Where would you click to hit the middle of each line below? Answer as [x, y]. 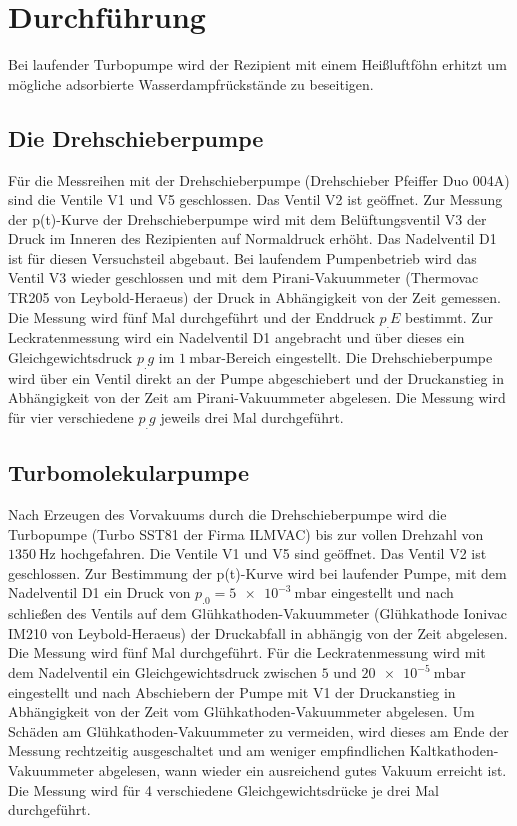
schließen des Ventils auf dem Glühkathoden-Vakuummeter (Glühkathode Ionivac [258, 613]
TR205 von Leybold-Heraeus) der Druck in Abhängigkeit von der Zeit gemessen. [254, 297]
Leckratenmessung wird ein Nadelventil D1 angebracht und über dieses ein [236, 337]
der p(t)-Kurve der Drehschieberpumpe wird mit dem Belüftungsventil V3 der [247, 218]
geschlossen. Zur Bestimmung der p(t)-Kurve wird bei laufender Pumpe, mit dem [257, 572]
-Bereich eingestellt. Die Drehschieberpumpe [357, 357]
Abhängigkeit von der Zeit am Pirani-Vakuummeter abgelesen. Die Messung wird [257, 397]
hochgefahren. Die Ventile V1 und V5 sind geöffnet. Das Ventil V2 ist [273, 553]
